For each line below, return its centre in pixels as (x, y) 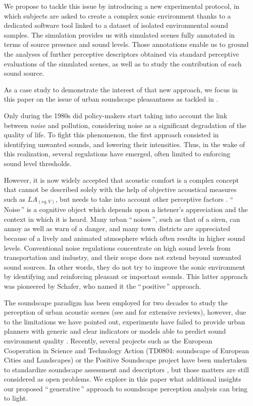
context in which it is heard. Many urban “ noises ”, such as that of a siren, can (122, 219)
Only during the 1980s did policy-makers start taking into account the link (116, 115)
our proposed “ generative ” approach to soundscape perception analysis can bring (126, 388)
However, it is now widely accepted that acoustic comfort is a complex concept (122, 180)
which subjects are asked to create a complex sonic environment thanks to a (117, 15)
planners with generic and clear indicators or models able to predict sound (115, 331)
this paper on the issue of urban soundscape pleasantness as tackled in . (111, 99)
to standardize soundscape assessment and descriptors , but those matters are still (126, 369)
